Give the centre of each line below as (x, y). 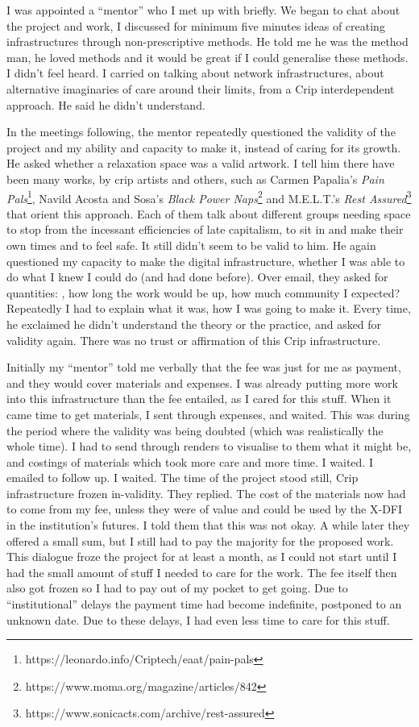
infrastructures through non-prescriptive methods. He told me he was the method (207, 42)
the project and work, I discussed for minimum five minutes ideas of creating (196, 25)
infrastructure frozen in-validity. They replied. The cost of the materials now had (206, 493)
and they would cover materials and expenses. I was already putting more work (202, 382)
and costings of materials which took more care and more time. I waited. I (190, 461)
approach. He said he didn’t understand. (106, 104)
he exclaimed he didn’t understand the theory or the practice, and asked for (194, 324)
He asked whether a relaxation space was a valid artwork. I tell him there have (201, 163)
